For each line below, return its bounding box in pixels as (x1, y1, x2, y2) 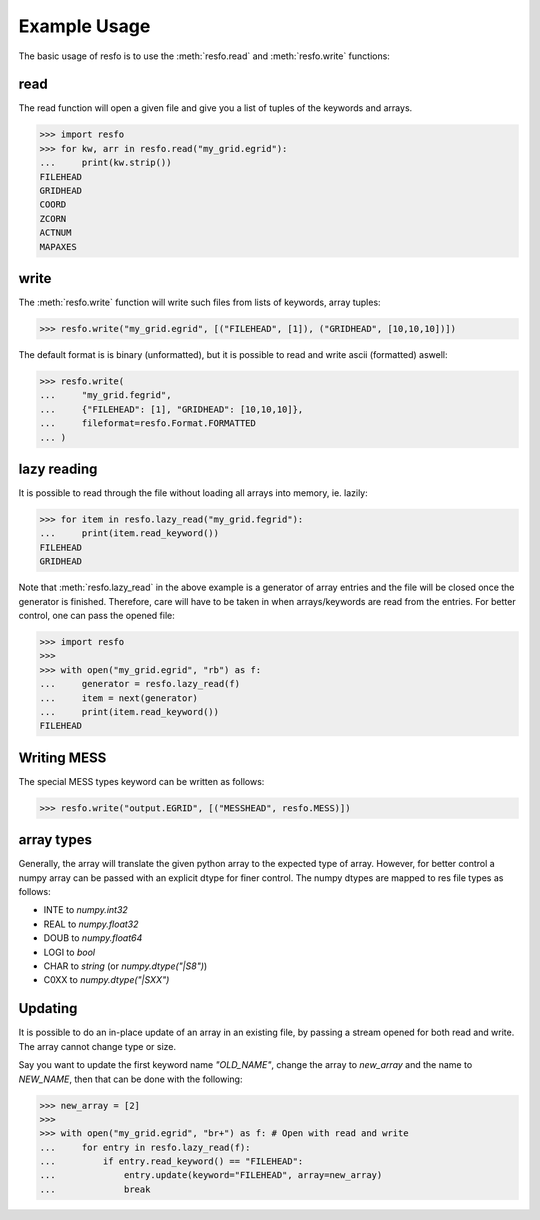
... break (39, 1183, 151, 1195)
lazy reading (18, 460, 98, 477)
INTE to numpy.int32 (43, 904, 129, 916)
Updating (18, 1000, 78, 1017)
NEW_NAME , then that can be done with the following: (18, 1073, 243, 1085)
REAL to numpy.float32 (43, 918, 139, 930)
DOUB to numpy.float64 (43, 932, 143, 944)
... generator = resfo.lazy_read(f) (39, 678, 240, 690)
